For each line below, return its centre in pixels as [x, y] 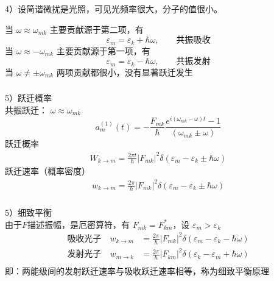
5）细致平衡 [28, 212]
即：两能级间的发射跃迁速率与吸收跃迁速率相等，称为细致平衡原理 [137, 271]
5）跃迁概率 [28, 98]
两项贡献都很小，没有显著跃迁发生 [125, 72]
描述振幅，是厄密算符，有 [79, 224]
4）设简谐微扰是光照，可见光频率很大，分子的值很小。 [114, 8]
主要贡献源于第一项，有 [103, 50]
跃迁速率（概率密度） [47, 171]
